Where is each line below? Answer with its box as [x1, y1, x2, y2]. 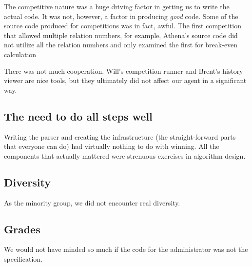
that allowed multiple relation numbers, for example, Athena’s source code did [4, 30, 238, 40]
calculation [4, 49, 37, 59]
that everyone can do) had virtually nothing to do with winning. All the [4, 141, 219, 151]
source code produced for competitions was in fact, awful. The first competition [4, 21, 241, 31]
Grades [4, 221, 40, 236]
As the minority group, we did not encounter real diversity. [4, 197, 180, 207]
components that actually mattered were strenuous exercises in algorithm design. [4, 150, 246, 161]
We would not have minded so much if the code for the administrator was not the [4, 244, 248, 254]
